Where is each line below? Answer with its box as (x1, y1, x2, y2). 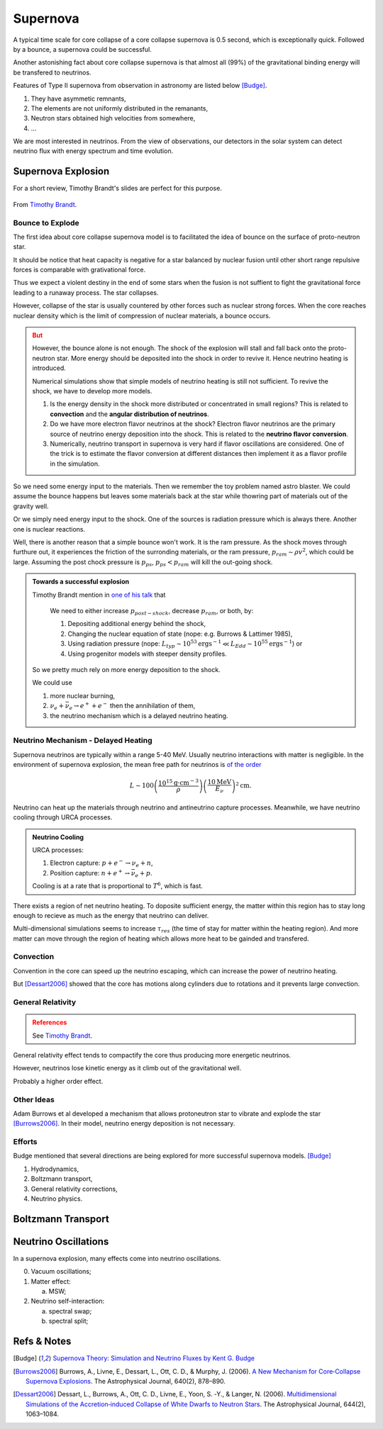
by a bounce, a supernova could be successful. (13, 45, 152, 53)
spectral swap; (48, 1306, 92, 1315)
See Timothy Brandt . (32, 1031, 92, 1040)
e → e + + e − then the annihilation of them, (69, 700, 196, 712)
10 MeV (207, 778, 232, 786)
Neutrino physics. (30, 1194, 83, 1203)
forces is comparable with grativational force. (13, 266, 146, 274)
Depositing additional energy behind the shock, (67, 620, 206, 628)
